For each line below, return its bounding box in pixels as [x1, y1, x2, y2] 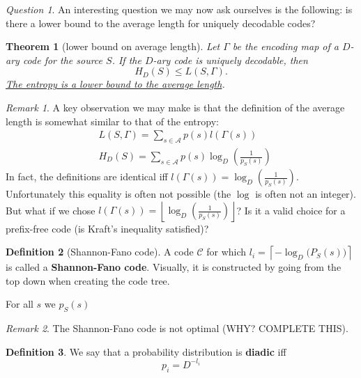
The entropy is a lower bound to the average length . [6, 77, 225, 91]
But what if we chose [6, 203, 95, 217]
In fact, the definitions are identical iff [6, 169, 168, 184]
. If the [112, 52, 141, 67]
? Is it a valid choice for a [236, 203, 346, 217]
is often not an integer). [255, 187, 356, 201]
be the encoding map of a [232, 39, 339, 54]
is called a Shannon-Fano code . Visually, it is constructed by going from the [6, 260, 341, 274]
